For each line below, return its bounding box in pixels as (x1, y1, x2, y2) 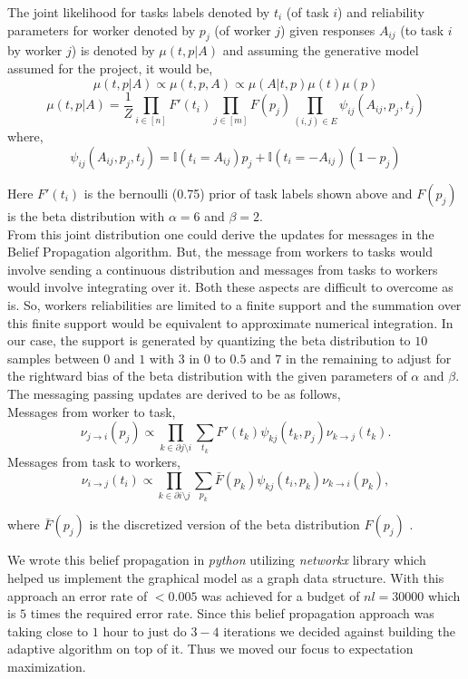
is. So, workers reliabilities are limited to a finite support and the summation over (7, 295, 462, 314)
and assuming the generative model (222, 41, 419, 60)
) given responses (280, 20, 375, 39)
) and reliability (337, 3, 424, 21)
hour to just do (102, 621, 187, 640)
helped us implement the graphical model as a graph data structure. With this (7, 567, 444, 587)
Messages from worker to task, (7, 402, 176, 421)
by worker (7, 41, 63, 60)
